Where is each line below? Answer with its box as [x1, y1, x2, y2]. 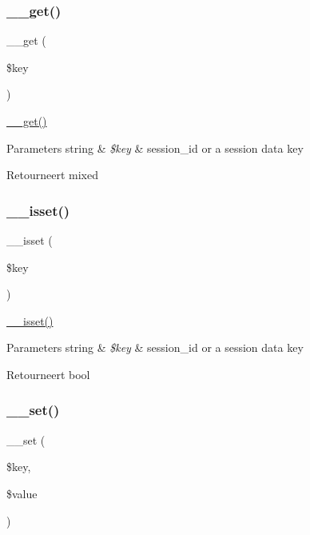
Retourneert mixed [6, 166, 98, 183]
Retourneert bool [6, 365, 90, 382]
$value [6, 485, 38, 501]
